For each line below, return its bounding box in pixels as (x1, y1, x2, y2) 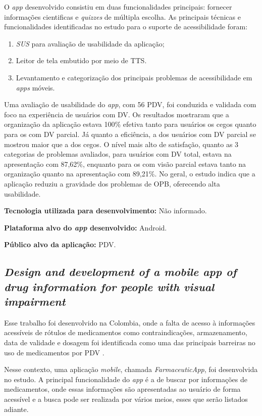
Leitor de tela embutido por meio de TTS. (16, 55, 147, 66)
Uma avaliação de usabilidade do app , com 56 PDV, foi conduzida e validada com (4, 99, 256, 110)
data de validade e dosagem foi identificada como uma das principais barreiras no (4, 337, 255, 348)
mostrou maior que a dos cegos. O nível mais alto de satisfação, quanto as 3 (4, 138, 239, 149)
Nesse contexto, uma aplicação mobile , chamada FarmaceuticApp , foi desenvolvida (4, 364, 258, 375)
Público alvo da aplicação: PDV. (4, 239, 116, 250)
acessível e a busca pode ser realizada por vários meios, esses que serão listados (4, 394, 248, 404)
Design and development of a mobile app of (4, 264, 237, 280)
